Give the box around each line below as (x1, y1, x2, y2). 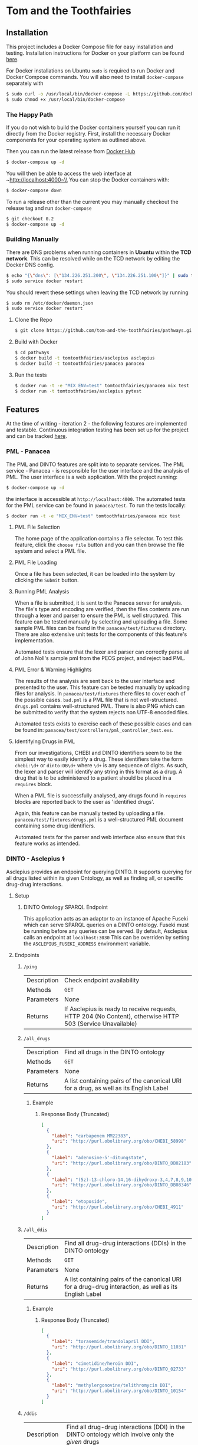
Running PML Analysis (14, 588, 70, 595)
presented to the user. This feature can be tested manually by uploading (14, 684, 190, 691)
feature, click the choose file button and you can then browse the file (14, 541, 184, 549)
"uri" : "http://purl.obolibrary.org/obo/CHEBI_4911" (51, 1204, 184, 1210)
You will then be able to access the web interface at (6, 170, 131, 177)
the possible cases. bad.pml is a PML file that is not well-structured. (14, 697, 179, 704)
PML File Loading (14, 559, 57, 566)
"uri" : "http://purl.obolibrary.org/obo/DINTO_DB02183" (51, 1160, 192, 1166)
